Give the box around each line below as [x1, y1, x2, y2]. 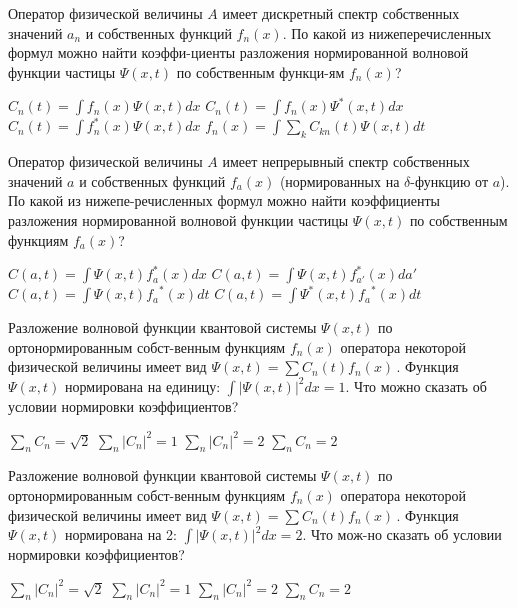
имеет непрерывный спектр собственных [222, 151, 470, 172]
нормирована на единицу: [65, 375, 221, 396]
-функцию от [410, 170, 488, 191]
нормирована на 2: [65, 524, 177, 545]
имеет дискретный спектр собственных [222, 3, 460, 23]
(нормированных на [279, 170, 400, 191]
